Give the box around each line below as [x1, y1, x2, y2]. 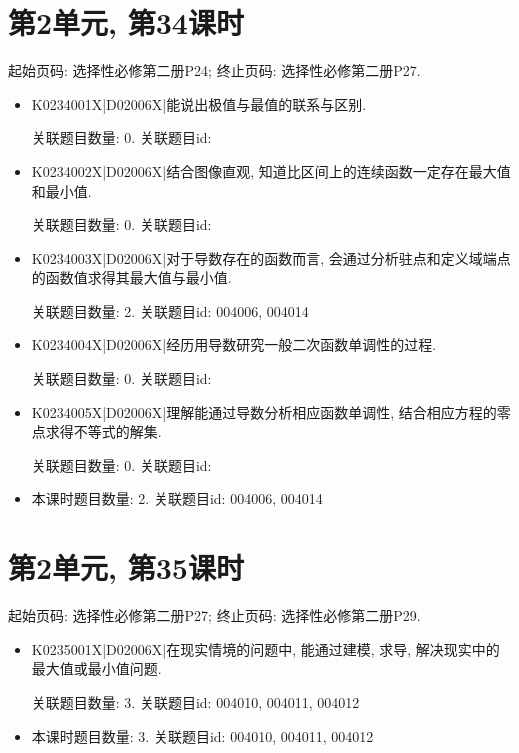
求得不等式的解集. [45, 421, 162, 442]
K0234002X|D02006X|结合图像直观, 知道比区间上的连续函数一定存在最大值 [31, 160, 511, 181]
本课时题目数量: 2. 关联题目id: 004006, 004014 [31, 488, 323, 509]
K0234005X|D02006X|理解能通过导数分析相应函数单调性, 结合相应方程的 [31, 401, 497, 422]
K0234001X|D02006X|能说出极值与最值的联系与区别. [31, 93, 367, 114]
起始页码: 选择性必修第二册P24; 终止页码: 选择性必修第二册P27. [8, 60, 421, 81]
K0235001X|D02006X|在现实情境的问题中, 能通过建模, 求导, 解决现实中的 [31, 638, 500, 659]
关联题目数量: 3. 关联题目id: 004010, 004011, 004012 [31, 691, 360, 712]
